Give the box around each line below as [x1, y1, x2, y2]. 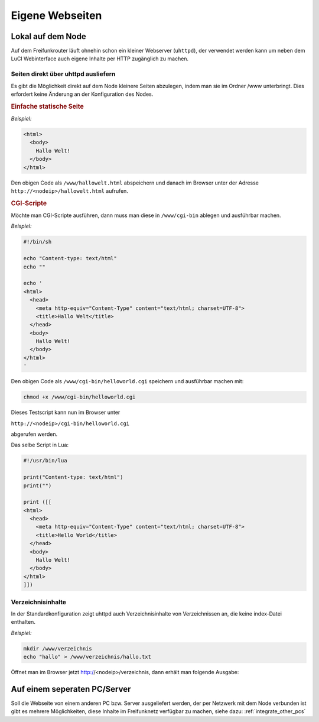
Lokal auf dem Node [11, 31, 86, 41]
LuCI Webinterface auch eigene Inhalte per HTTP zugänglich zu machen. [11, 55, 189, 62]
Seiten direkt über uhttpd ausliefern [11, 70, 116, 78]
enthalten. [11, 619, 35, 626]
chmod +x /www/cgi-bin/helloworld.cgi [23, 394, 136, 400]
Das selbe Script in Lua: [11, 441, 69, 449]
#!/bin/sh [23, 238, 52, 245]
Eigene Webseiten [11, 9, 102, 22]
